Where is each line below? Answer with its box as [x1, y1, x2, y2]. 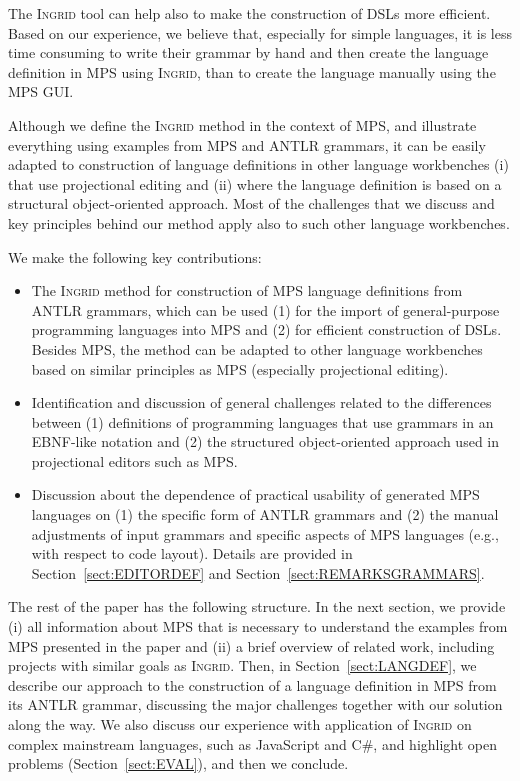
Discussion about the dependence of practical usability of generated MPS [31, 484, 480, 505]
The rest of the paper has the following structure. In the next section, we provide [8, 596, 506, 617]
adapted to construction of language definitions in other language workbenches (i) [8, 154, 509, 175]
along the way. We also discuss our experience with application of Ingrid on [8, 714, 472, 734]
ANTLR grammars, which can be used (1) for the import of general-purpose [31, 299, 500, 320]
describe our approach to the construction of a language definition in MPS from [8, 674, 497, 695]
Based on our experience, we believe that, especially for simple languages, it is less [8, 22, 513, 43]
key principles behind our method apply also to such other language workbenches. [8, 212, 510, 233]
